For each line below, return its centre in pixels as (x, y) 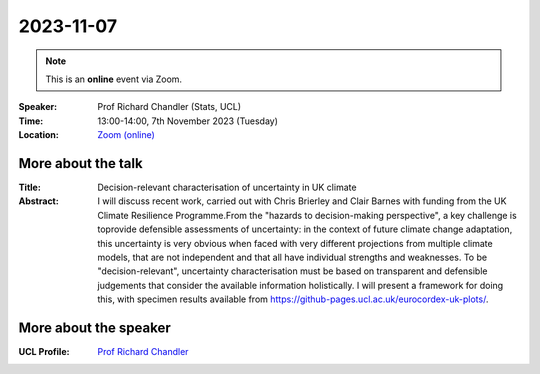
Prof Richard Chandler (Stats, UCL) (169, 107)
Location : (38, 135)
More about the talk (81, 163)
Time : (31, 121)
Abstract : (38, 201)
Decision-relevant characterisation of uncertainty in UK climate (227, 187)
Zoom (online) (126, 135)
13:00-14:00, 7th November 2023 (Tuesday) (188, 121)
